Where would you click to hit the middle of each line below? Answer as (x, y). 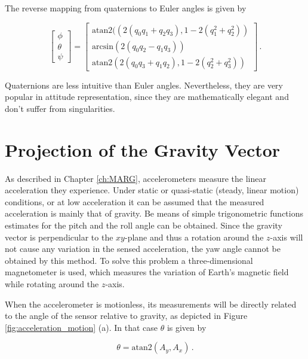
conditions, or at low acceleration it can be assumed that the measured (135, 201)
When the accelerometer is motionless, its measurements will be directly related (151, 304)
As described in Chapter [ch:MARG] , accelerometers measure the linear (135, 178)
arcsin (103, 46)
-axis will (287, 237)
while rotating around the (52, 283)
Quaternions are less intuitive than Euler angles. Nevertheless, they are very (144, 85)
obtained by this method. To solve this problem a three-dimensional (129, 260)
